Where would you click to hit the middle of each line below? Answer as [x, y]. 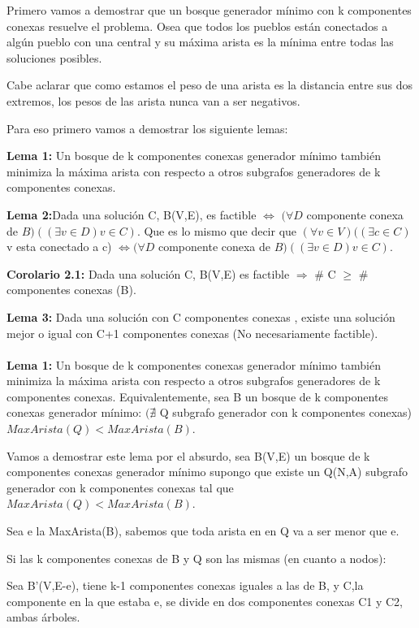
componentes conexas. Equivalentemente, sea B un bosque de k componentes [198, 396]
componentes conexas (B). [71, 290]
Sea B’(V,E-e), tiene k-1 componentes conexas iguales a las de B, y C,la [185, 585]
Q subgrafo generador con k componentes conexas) [286, 412]
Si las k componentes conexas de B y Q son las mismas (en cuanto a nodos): [197, 558]
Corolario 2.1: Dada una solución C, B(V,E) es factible [148, 273]
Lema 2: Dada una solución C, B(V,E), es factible [132, 214]
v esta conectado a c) [59, 247]
